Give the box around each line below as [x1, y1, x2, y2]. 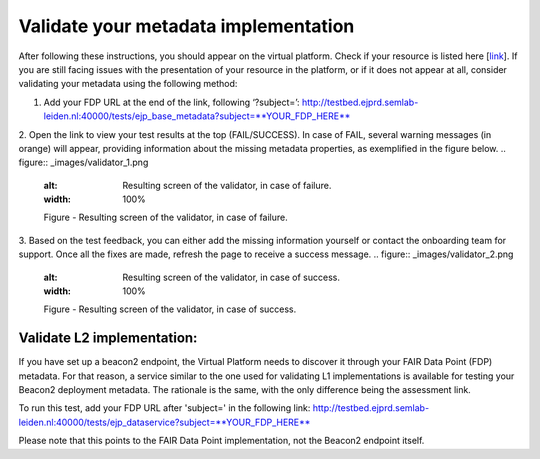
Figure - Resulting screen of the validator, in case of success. [43, 303, 297, 315]
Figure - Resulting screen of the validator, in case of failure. [43, 211, 289, 224]
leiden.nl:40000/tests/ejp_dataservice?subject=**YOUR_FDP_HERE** [18, 416, 311, 428]
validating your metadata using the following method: [18, 78, 238, 90]
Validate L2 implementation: [18, 330, 198, 347]
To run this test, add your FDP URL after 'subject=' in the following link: [18, 402, 311, 414]
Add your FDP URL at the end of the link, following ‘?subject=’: [43, 96, 300, 108]
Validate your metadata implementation [18, 15, 355, 37]
